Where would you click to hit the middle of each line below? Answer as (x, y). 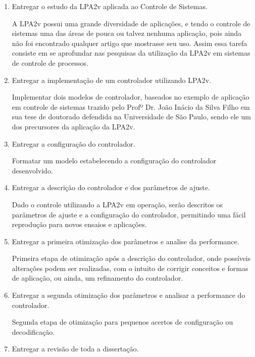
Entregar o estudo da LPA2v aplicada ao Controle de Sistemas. (110, 6)
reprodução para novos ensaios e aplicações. (79, 224)
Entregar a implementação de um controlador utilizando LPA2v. (112, 80)
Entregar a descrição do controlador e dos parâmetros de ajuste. (111, 187)
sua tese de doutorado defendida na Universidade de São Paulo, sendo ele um (131, 117)
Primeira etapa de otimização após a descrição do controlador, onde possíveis (131, 258)
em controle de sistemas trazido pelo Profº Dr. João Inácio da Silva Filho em (131, 106)
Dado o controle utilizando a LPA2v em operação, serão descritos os (117, 204)
